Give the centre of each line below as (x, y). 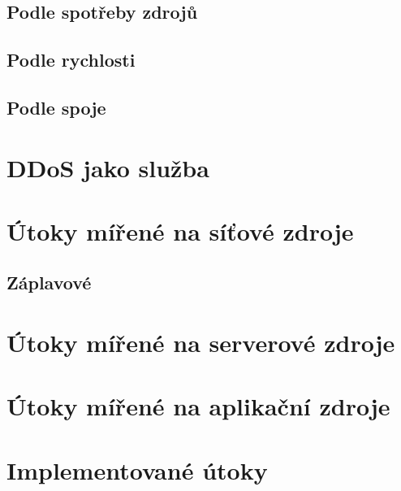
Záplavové (49, 282)
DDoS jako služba (108, 167)
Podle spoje (56, 107)
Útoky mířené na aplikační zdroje (198, 406)
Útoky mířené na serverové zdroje (201, 343)
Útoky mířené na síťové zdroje (180, 230)
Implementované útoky (137, 469)
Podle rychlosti (71, 60)
